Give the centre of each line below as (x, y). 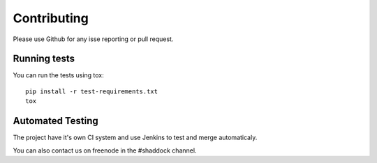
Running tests (44, 59)
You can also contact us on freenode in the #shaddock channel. (105, 150)
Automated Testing (56, 121)
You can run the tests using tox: (58, 75)
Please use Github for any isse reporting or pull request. (93, 39)
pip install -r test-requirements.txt (92, 91)
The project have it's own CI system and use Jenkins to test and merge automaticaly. (135, 138)
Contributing (51, 18)
